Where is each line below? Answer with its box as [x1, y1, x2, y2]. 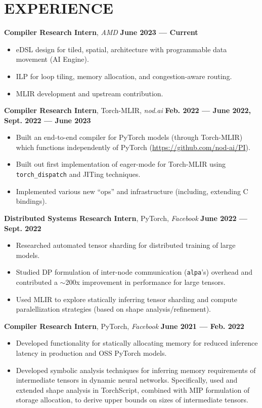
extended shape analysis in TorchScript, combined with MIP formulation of [16, 384, 250, 395]
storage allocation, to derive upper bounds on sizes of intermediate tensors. [16, 394, 248, 405]
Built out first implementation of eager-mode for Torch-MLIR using [16, 159, 226, 169]
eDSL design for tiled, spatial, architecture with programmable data [16, 44, 227, 54]
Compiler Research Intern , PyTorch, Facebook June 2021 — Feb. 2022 [4, 320, 244, 331]
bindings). [16, 196, 47, 206]
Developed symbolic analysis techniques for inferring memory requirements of [16, 364, 256, 375]
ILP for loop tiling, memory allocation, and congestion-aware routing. [16, 70, 232, 81]
